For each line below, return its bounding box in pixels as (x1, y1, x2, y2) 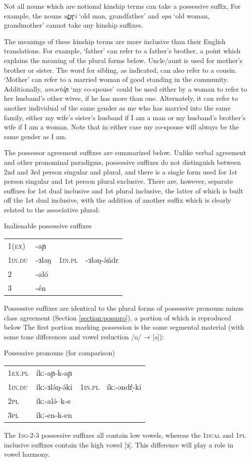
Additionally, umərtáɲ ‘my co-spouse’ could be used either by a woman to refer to (4, 83, 247, 94)
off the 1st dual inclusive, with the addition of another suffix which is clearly (4, 195, 232, 205)
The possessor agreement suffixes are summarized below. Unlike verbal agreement (4, 147, 246, 158)
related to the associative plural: (4, 204, 100, 214)
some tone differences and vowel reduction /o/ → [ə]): (4, 331, 164, 341)
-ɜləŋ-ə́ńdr (85, 254, 119, 266)
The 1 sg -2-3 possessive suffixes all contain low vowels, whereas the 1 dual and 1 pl (4, 430, 246, 440)
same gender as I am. (4, 131, 67, 141)
